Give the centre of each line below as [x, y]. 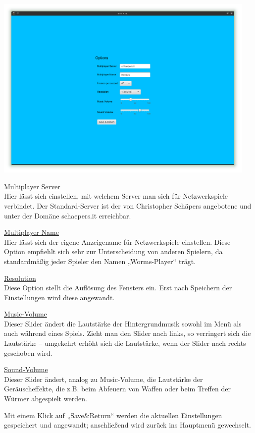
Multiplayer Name [31, 232]
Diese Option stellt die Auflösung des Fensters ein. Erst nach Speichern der [118, 288]
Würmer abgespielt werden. [46, 399]
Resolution [20, 278]
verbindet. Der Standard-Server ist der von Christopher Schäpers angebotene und [128, 205]
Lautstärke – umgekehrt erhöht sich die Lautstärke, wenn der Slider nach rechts [125, 343]
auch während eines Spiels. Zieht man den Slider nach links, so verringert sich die [127, 333]
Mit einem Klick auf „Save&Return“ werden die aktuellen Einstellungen [113, 415]
